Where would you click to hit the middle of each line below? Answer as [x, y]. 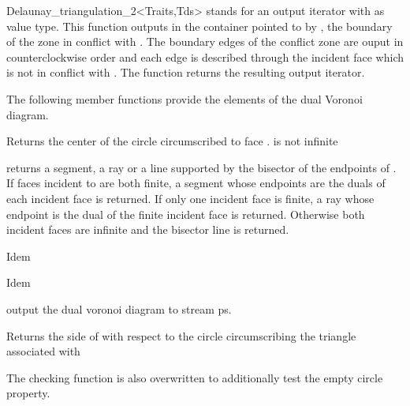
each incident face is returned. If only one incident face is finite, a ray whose [190, 198]
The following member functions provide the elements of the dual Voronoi [184, 98]
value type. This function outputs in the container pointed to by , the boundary [199, 26]
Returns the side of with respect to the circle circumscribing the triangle [181, 335]
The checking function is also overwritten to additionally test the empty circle [195, 377]
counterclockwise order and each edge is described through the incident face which [205, 56]
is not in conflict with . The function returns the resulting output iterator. [186, 72]
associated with [43, 351]
